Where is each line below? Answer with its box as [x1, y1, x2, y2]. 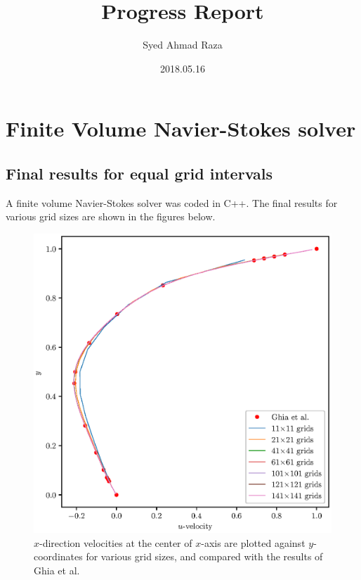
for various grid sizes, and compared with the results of [86, 549, 323, 564]
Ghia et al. [34, 562, 80, 577]
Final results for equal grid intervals [6, 162, 273, 184]
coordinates [34, 549, 83, 564]
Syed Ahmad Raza [143, 37, 223, 52]
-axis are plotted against [201, 535, 306, 550]
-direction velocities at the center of [39, 535, 192, 550]
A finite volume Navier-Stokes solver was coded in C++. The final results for [6, 195, 338, 210]
